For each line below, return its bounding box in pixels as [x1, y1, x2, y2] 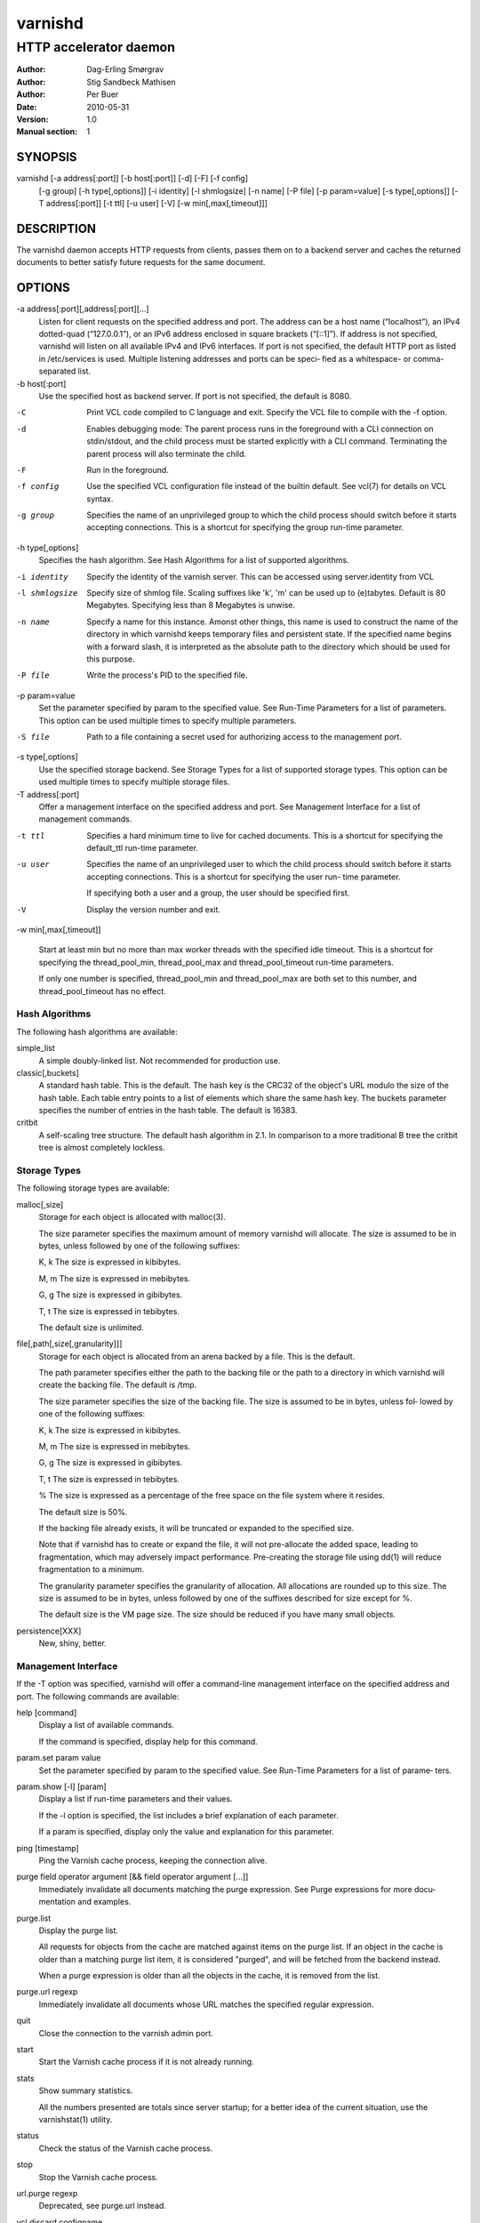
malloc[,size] [16, 1199, 64, 1209]
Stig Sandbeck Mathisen [86, 76, 177, 87]
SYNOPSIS [16, 149, 77, 165]
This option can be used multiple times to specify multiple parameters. [38, 715, 297, 726]
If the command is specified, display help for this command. [38, 1736, 258, 1746]
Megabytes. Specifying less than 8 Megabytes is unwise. [86, 600, 295, 611]
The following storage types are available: [16, 1183, 171, 1193]
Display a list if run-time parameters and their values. [38, 1794, 233, 1804]
